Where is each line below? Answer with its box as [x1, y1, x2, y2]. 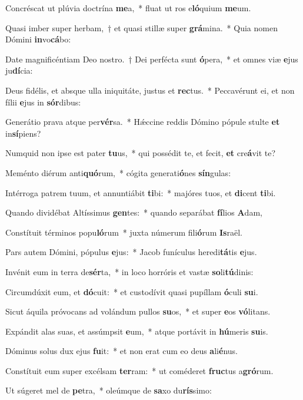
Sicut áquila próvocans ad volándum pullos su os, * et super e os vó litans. [5, 305, 271, 318]
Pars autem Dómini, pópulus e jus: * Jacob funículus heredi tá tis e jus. [5, 246, 257, 258]
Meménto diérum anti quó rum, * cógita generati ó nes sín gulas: [5, 166, 231, 178]
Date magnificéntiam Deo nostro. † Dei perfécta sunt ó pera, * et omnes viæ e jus [5, 52, 298, 65]
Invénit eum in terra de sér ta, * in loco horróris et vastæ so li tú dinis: [5, 265, 254, 277]
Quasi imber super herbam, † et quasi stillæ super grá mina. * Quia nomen [5, 21, 278, 34]
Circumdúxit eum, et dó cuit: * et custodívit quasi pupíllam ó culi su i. [5, 285, 258, 297]
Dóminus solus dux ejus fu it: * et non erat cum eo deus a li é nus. [5, 345, 238, 357]
